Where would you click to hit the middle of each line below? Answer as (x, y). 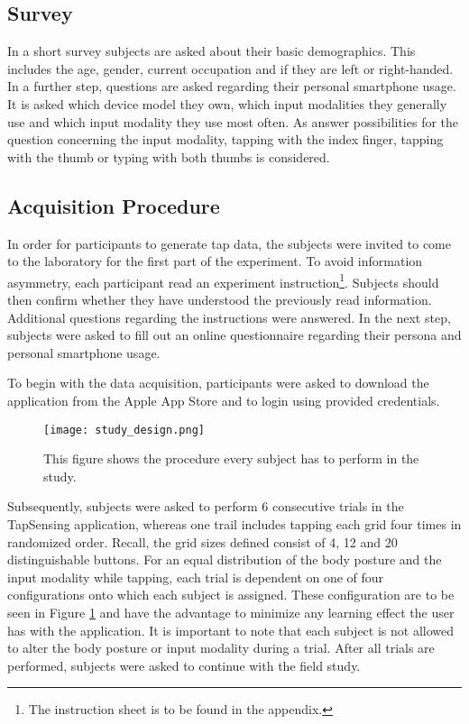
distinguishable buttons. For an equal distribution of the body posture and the (225, 559)
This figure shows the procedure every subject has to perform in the (231, 458)
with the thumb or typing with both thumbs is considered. (169, 156)
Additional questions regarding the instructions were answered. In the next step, (229, 317)
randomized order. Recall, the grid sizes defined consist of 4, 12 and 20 (202, 541)
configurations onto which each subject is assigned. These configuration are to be (231, 595)
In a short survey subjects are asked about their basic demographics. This (212, 51)
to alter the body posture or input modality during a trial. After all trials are (221, 648)
